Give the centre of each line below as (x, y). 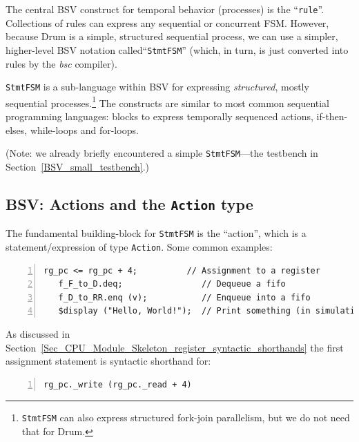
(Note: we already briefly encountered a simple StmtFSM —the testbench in (162, 153)
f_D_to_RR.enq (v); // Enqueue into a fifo (184, 297)
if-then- (332, 116)
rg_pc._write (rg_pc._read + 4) (118, 384)
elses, (17, 129)
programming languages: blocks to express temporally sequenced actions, (159, 116)
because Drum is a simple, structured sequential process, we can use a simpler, (172, 36)
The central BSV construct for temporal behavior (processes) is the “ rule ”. (165, 9)
